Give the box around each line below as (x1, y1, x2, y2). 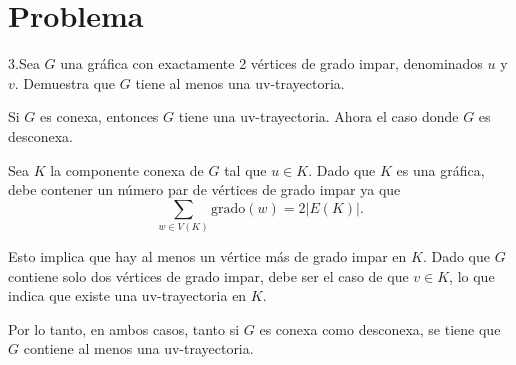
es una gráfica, (396, 159, 485, 180)
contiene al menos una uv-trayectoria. (23, 338, 254, 359)
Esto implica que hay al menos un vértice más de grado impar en (8, 246, 407, 267)
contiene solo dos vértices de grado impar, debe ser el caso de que (8, 265, 409, 286)
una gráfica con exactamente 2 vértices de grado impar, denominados (60, 53, 483, 74)
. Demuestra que (14, 72, 116, 93)
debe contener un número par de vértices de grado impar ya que (8, 179, 401, 200)
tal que (224, 159, 267, 180)
